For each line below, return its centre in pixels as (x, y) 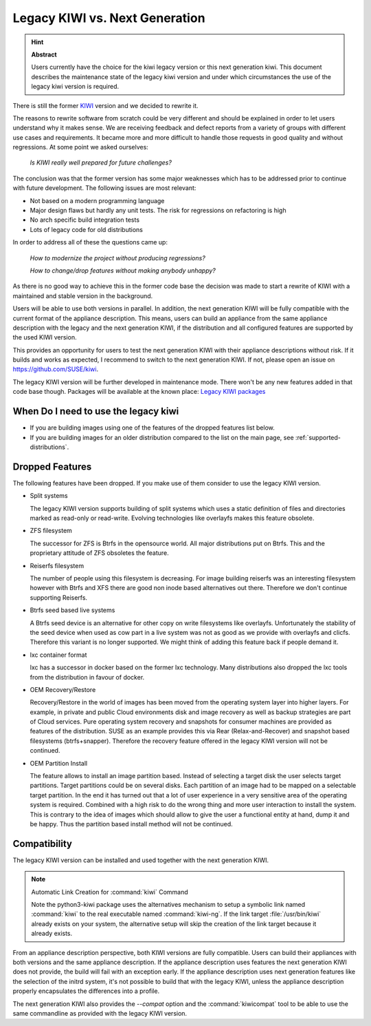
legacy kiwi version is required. (75, 87)
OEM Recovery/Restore (63, 689)
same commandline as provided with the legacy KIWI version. (100, 1013)
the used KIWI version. (45, 337)
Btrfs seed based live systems (72, 610)
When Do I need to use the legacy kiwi (96, 411)
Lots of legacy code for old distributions (87, 229)
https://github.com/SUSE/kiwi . (56, 369)
